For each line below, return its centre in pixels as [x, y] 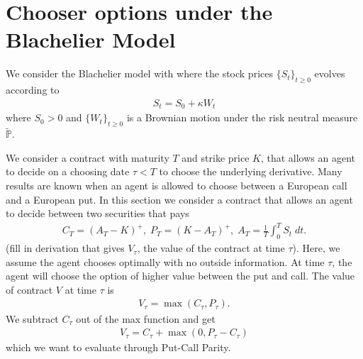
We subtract [32, 318]
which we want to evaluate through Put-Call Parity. [118, 347]
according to [33, 90]
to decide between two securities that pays [97, 213]
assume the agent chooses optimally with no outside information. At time [165, 261]
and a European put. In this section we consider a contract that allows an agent [179, 199]
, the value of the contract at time [211, 248]
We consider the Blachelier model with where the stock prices [139, 73]
